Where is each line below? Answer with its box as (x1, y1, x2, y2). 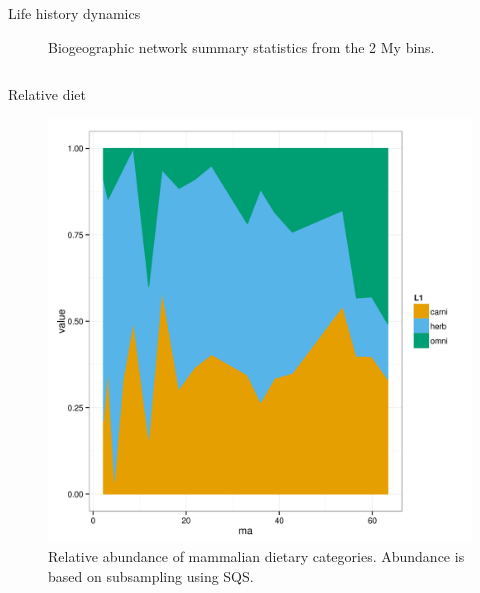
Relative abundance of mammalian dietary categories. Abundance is (48, 546, 465, 567)
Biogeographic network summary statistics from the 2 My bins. (48, 36, 435, 57)
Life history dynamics (8, 3, 141, 23)
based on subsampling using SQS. (48, 565, 254, 586)
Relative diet (8, 84, 86, 105)
